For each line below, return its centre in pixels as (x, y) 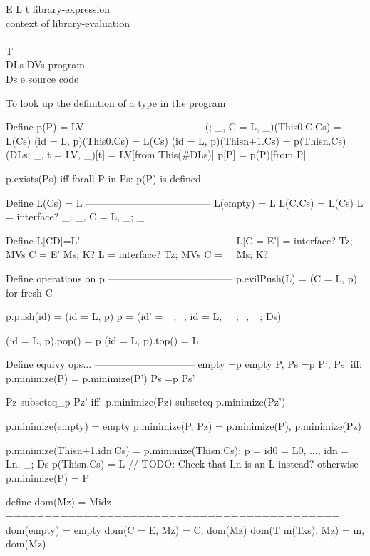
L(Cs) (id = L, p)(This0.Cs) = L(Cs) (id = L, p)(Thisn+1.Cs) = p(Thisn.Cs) (176, 140)
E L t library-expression (58, 9)
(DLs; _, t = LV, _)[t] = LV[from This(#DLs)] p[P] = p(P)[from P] (156, 154)
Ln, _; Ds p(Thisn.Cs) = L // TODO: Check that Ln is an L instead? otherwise (182, 464)
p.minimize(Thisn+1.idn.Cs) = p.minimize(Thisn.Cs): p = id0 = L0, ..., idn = (178, 449)
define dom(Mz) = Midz (58, 501)
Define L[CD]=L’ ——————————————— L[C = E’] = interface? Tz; (179, 240)
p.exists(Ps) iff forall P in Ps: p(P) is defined (103, 178)
